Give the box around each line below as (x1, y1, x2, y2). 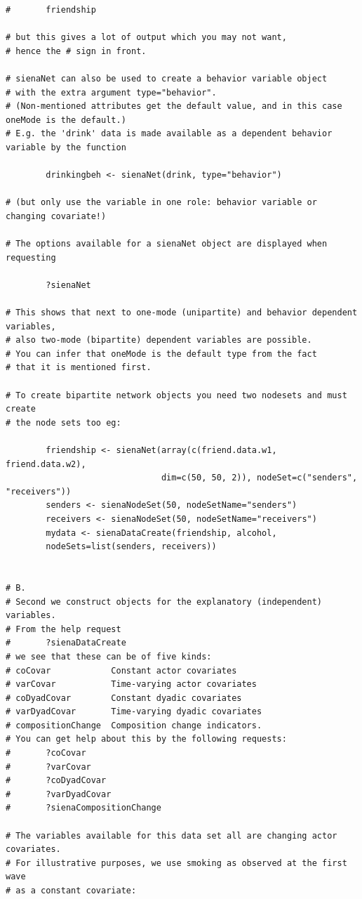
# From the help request (6, 624, 121, 634)
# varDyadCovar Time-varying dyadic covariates (6, 707, 262, 717)
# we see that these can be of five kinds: (6, 651, 212, 662)
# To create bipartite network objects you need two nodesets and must (6, 390, 347, 400)
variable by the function (6, 142, 126, 152)
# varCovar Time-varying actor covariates (6, 679, 257, 690)
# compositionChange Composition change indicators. (6, 720, 262, 730)
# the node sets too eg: (6, 417, 121, 428)
